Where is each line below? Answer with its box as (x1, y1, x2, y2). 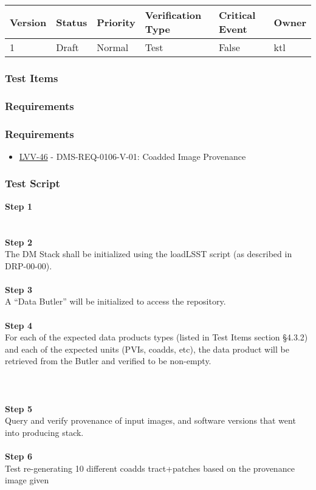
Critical (218, 8, 256, 22)
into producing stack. (5, 426, 84, 438)
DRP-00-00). (5, 259, 52, 272)
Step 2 (5, 235, 32, 248)
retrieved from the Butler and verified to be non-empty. (5, 354, 211, 367)
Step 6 (5, 450, 32, 463)
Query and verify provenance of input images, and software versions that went (5, 414, 296, 427)
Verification (145, 8, 202, 22)
